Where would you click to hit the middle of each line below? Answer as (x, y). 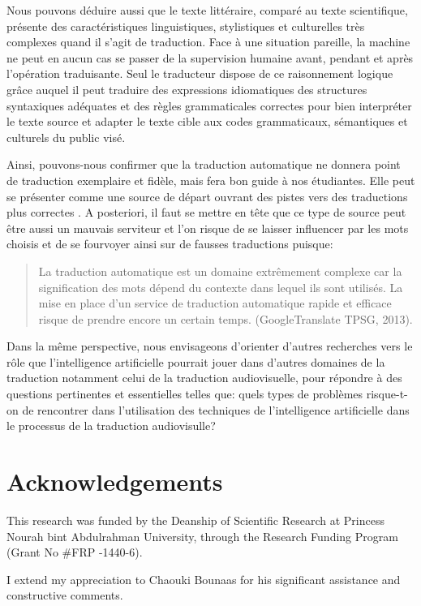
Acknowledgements (115, 481)
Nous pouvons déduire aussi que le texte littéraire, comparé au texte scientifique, (207, 10)
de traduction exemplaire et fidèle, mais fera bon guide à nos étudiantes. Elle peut (211, 180)
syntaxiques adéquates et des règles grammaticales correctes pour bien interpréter (209, 105)
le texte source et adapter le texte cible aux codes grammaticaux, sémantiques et (207, 121)
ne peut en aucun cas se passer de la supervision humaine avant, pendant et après (210, 57)
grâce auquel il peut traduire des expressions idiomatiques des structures (187, 89)
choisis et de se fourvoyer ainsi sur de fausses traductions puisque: (170, 244)
